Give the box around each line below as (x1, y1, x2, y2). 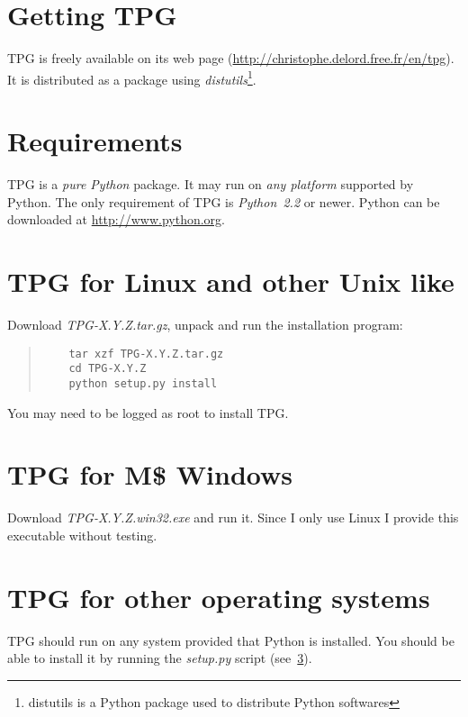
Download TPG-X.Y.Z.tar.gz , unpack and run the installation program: (7, 315, 403, 333)
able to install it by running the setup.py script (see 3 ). (7, 649, 312, 667)
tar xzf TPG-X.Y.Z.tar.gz (68, 347, 224, 360)
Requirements (7, 123, 183, 159)
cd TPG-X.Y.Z (68, 362, 147, 376)
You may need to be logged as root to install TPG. (7, 403, 289, 422)
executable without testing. (7, 525, 157, 544)
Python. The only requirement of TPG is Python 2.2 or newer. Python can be (7, 192, 440, 211)
